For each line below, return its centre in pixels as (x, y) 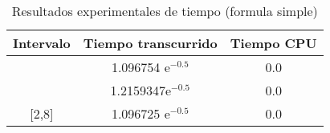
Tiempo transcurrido (150, 43)
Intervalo (42, 43)
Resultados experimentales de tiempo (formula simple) (165, 11)
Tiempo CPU (273, 43)
